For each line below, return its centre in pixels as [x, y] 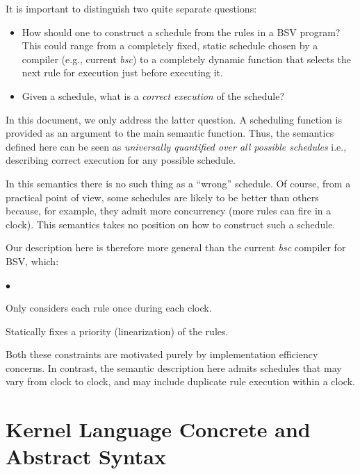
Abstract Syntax [86, 456]
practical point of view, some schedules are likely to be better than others [162, 197]
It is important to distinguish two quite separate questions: [131, 8]
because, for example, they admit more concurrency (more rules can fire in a [169, 211]
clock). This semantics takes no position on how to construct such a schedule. [171, 224]
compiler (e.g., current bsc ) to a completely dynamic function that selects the [186, 59]
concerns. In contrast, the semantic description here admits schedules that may [174, 367]
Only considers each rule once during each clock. [109, 308]
